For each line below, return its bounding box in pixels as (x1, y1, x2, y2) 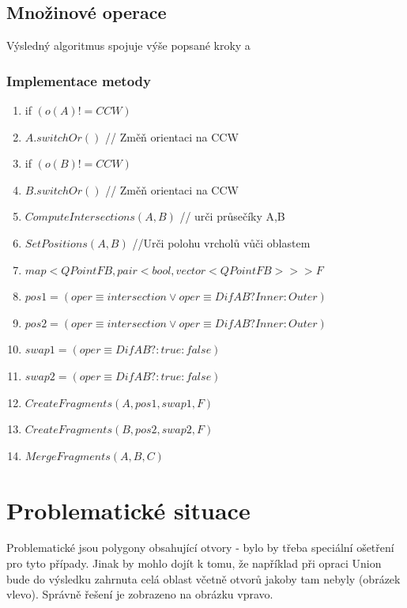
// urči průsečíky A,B (179, 208, 285, 225)
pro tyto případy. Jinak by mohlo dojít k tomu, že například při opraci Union (6, 555, 382, 572)
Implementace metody (6, 70, 151, 90)
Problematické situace (6, 493, 251, 526)
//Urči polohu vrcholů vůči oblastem (132, 234, 311, 251)
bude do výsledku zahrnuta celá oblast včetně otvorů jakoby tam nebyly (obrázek (6, 570, 401, 587)
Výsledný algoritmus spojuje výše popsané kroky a (6, 37, 251, 54)
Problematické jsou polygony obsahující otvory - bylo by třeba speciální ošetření (6, 539, 394, 556)
